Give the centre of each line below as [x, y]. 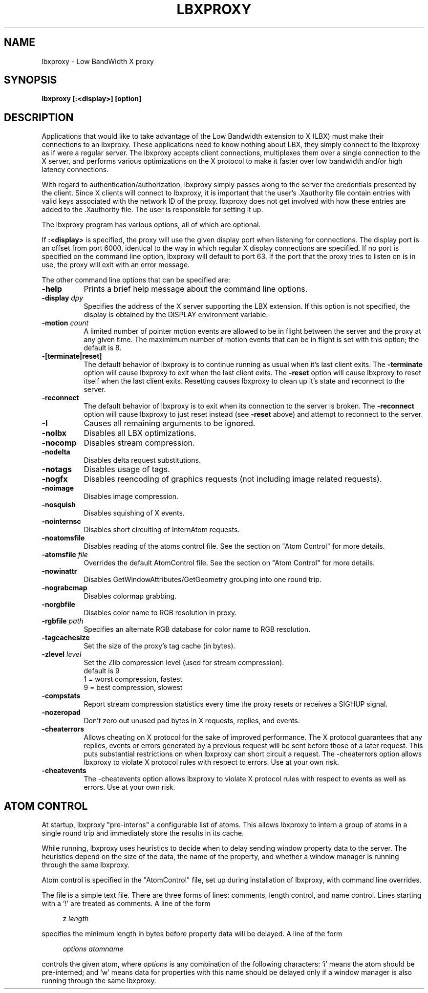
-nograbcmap [64, 588]
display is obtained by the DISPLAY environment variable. [176, 315]
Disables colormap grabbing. [130, 596]
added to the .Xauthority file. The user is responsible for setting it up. [152, 210]
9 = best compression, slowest [133, 688]
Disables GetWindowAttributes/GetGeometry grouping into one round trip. [203, 580]
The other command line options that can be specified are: [136, 280]
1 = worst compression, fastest [133, 679]
